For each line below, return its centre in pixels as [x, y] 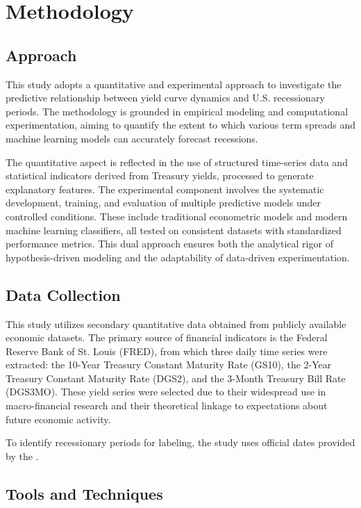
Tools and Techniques [84, 493]
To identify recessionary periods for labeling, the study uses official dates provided [180, 442]
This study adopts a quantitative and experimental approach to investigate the [174, 84]
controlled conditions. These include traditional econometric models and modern [177, 216]
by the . [22, 456]
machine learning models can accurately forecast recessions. [132, 138]
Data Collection [63, 294]
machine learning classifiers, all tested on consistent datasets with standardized [174, 230]
